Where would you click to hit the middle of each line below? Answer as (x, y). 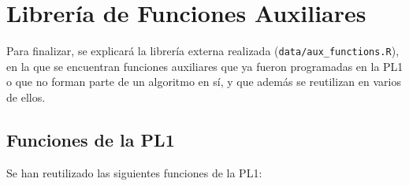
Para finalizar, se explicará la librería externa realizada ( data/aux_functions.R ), (203, 51)
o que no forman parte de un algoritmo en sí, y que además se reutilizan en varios (204, 82)
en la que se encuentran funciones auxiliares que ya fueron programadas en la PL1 (205, 66)
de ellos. (26, 97)
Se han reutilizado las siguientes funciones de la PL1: (134, 172)
